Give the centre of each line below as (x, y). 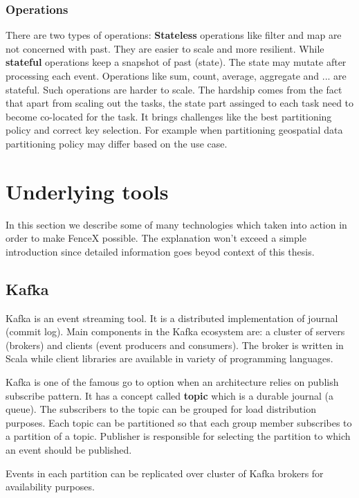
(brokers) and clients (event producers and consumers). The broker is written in (175, 345)
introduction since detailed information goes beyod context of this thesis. (160, 251)
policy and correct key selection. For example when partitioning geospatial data (174, 130)
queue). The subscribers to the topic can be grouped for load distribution (161, 409)
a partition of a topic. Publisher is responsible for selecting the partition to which (178, 436)
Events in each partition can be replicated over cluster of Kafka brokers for (165, 473)
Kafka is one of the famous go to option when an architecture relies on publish (172, 382)
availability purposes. (50, 487)
